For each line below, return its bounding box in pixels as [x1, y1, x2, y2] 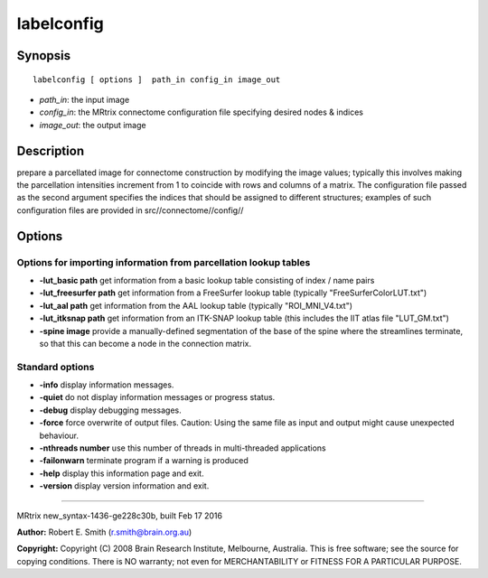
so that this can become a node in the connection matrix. [39, 338, 252, 349]
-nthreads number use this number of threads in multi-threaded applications [39, 443, 326, 453]
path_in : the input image [39, 94, 130, 105]
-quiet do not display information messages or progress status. [39, 392, 276, 403]
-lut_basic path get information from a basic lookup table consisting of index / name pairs [39, 275, 375, 285]
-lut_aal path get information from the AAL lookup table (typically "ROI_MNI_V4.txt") [39, 300, 352, 311]
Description [16, 143, 85, 158]
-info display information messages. [39, 379, 174, 390]
